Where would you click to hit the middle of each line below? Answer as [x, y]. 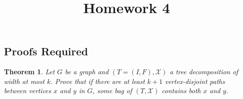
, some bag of [112, 91]
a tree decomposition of [204, 72]
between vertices [28, 91]
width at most [24, 81]
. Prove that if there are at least [98, 81]
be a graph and [87, 72]
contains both [181, 91]
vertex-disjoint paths [195, 81]
